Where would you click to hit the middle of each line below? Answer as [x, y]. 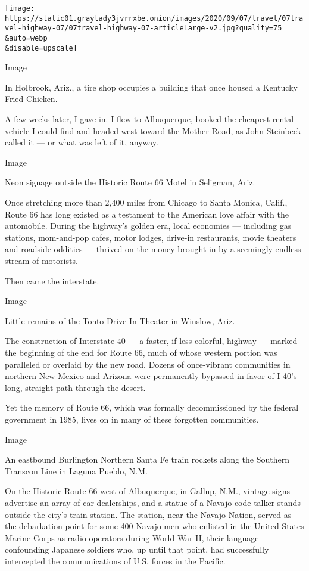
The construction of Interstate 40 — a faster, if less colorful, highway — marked [151, 341]
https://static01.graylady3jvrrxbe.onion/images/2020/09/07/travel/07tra [154, 18]
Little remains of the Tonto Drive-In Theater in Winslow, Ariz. [120, 320]
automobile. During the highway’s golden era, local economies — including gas [148, 226]
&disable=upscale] [41, 48]
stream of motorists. [41, 260]
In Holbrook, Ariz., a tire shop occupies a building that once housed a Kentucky [151, 87]
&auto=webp [26, 38]
